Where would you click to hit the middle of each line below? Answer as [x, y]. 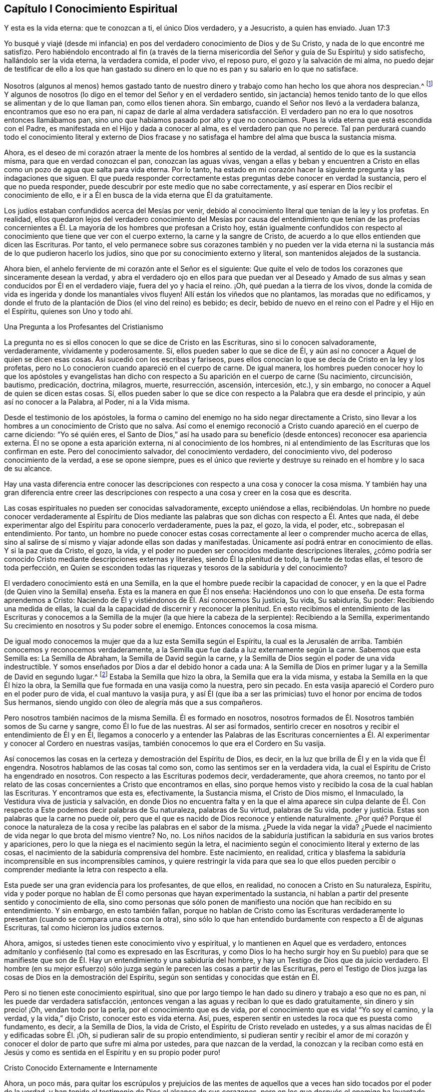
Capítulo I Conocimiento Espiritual [91, 9]
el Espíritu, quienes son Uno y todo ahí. [69, 311]
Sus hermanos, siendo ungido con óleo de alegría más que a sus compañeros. [133, 702]
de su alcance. [28, 469]
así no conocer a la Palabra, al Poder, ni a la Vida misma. [97, 402]
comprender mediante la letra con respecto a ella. [86, 869]
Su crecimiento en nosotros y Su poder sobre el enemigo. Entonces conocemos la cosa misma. [161, 626]
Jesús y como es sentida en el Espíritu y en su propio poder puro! [112, 1052]
